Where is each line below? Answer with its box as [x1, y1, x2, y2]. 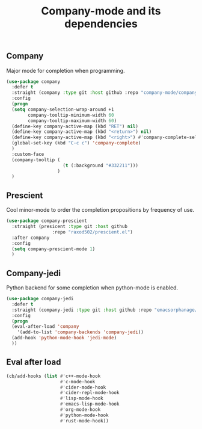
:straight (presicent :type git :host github [11, 224, 128, 230]
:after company [11, 235, 50, 241]
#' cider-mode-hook [60, 384, 106, 390]
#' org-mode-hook [60, 407, 101, 413]
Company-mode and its [41, 4, 161, 18]
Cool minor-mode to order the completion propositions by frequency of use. [6, 206, 195, 214]
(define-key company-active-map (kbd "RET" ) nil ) [11, 123, 138, 129]
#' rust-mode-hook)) [60, 418, 109, 424]
